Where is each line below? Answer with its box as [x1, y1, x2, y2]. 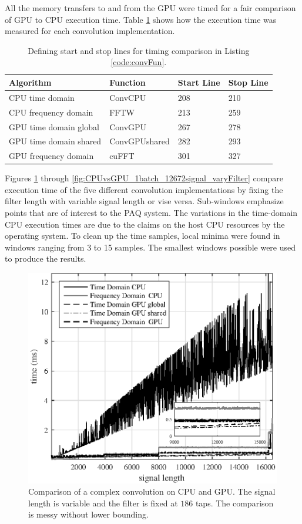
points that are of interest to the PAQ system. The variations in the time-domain [5, 207, 298, 219]
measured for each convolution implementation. [5, 25, 175, 37]
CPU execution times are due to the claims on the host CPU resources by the [5, 218, 285, 230]
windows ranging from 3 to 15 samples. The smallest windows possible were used [5, 241, 296, 253]
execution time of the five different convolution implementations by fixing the [5, 183, 283, 195]
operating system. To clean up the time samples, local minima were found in [5, 229, 280, 242]
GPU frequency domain [9, 150, 94, 162]
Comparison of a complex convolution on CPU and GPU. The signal [28, 485, 276, 498]
